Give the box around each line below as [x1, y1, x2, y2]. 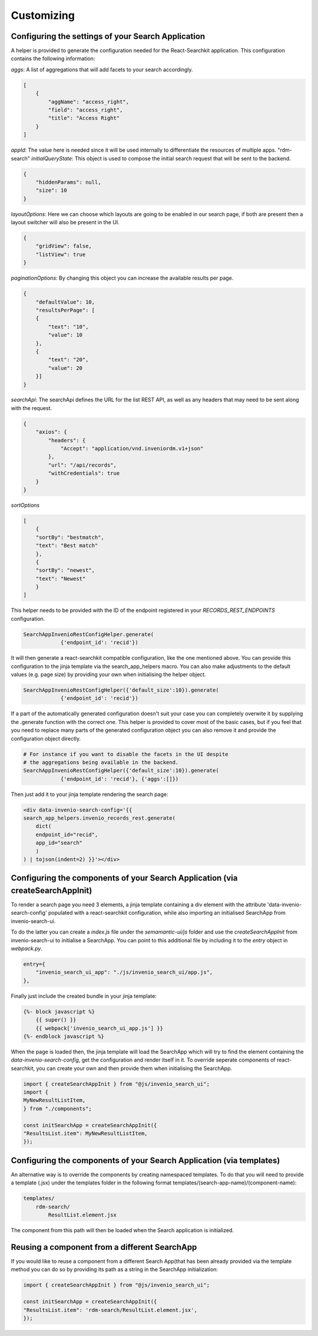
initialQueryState [31, 155, 72, 162]
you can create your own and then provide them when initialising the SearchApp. [36, 1065, 233, 1072]
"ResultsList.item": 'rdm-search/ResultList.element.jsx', [23, 1306, 197, 1313]
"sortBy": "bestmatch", [35, 534, 104, 541]
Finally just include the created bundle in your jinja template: [11, 992, 157, 1000]
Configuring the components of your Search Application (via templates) [11, 1155, 280, 1165]
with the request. [11, 404, 52, 411]
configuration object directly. [11, 735, 81, 742]
